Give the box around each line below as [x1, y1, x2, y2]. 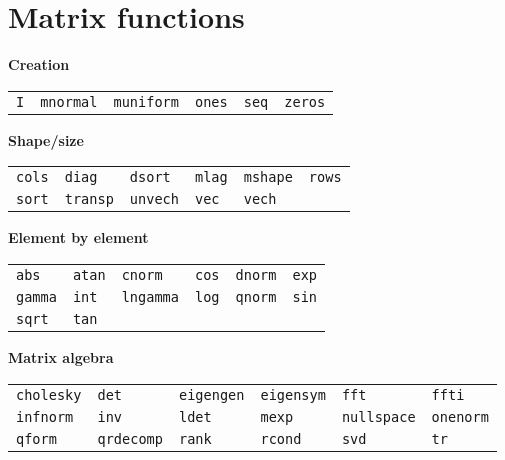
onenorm [431, 408, 489, 425]
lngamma [121, 288, 179, 305]
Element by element [8, 227, 149, 248]
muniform [113, 93, 179, 110]
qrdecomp [97, 430, 163, 447]
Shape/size [8, 129, 84, 150]
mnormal [40, 93, 98, 110]
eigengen [178, 386, 245, 403]
